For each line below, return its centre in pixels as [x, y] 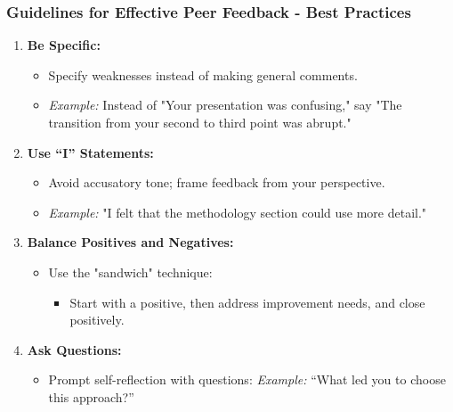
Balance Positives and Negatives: [130, 242]
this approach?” [91, 396]
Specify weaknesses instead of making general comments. [203, 74]
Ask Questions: [74, 349]
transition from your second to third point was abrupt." [200, 122]
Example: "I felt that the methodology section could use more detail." [238, 212]
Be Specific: [64, 45]
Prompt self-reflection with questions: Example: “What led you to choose [247, 379]
